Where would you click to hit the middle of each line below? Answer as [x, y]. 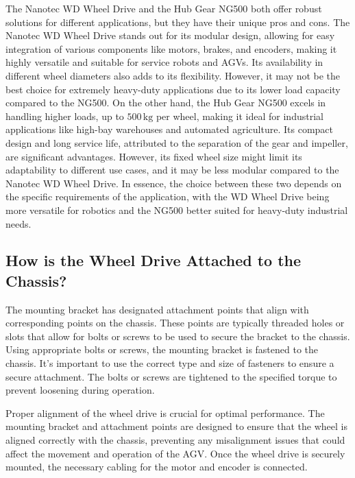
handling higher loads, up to [65, 116]
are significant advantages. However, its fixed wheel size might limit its [154, 156]
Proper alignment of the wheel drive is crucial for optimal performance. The [165, 413]
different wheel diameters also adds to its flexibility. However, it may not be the [173, 75]
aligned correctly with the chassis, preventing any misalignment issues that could [175, 440]
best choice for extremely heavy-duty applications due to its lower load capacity [173, 89]
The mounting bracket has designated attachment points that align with [157, 309]
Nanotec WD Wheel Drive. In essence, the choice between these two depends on [174, 183]
